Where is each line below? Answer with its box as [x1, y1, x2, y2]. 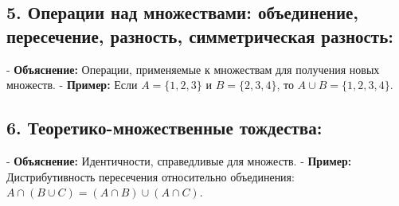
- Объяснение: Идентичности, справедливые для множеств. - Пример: [6, 152, 352, 169]
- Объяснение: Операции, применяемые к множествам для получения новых [6, 60, 380, 77]
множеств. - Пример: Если [6, 76, 138, 93]
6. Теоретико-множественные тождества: [6, 115, 323, 140]
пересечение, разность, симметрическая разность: [6, 23, 393, 48]
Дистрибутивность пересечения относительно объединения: [6, 168, 295, 185]
